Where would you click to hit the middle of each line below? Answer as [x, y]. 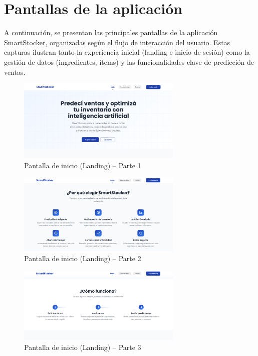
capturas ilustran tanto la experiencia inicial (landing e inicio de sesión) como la [127, 52]
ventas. [15, 72]
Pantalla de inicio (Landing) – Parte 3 [83, 347]
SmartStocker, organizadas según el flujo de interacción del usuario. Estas [117, 42]
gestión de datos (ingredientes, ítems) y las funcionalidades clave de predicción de [129, 62]
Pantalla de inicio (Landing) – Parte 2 [83, 258]
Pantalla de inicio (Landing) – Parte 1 [83, 165]
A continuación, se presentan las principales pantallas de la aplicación [111, 32]
